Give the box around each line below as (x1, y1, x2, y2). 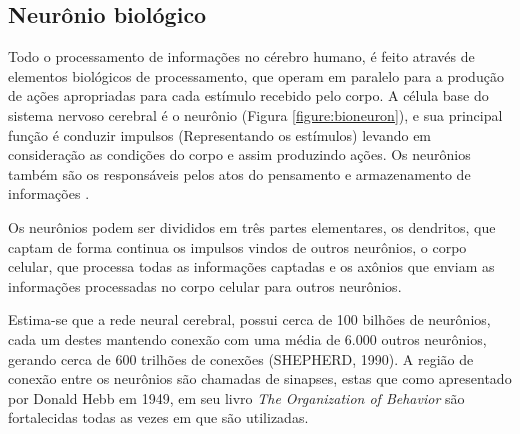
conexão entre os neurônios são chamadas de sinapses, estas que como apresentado (8, 368, 512, 389)
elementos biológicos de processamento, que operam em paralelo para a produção (8, 65, 504, 86)
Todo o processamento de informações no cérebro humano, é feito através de (8, 46, 475, 67)
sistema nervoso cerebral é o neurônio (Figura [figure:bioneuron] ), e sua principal (8, 104, 503, 125)
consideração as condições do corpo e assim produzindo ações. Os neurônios (8, 144, 471, 165)
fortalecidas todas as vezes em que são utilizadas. (8, 407, 309, 428)
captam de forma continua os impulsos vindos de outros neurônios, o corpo (8, 236, 467, 257)
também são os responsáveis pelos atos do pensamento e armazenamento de (8, 163, 471, 184)
